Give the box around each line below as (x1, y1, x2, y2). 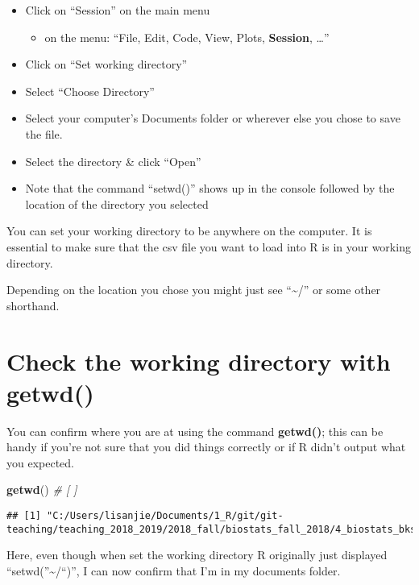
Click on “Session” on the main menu (25, 2, 210, 18)
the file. (25, 125, 63, 142)
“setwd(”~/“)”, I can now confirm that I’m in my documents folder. (6, 562, 341, 579)
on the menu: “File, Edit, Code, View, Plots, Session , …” (44, 28, 330, 45)
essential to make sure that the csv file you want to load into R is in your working (6, 238, 411, 255)
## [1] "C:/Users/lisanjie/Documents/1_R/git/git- (6, 510, 284, 521)
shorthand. (6, 297, 60, 313)
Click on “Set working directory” (25, 56, 188, 73)
